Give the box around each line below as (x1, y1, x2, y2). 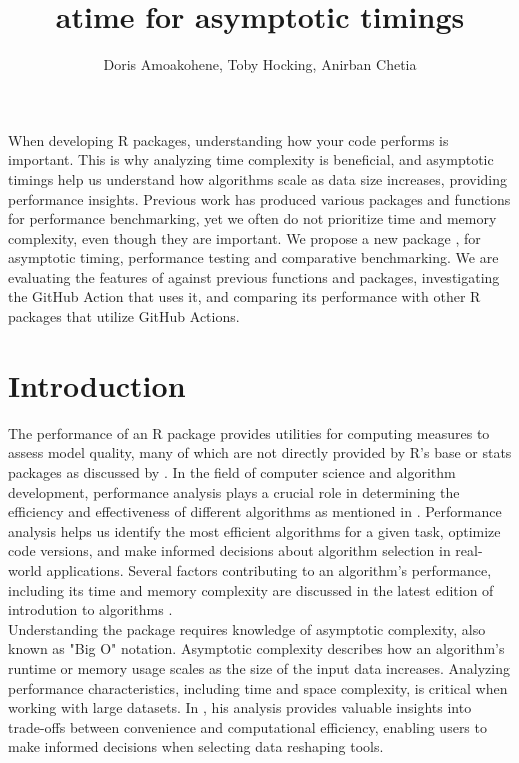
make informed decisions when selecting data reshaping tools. (8, 736, 384, 757)
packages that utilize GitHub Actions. (8, 306, 240, 327)
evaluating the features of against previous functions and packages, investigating (8, 266, 500, 287)
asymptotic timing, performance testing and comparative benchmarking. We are (8, 247, 499, 268)
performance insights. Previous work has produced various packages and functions (8, 188, 511, 209)
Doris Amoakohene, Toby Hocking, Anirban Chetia (103, 54, 417, 75)
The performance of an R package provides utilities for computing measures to (8, 422, 490, 443)
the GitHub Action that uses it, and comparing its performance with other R (8, 286, 481, 307)
